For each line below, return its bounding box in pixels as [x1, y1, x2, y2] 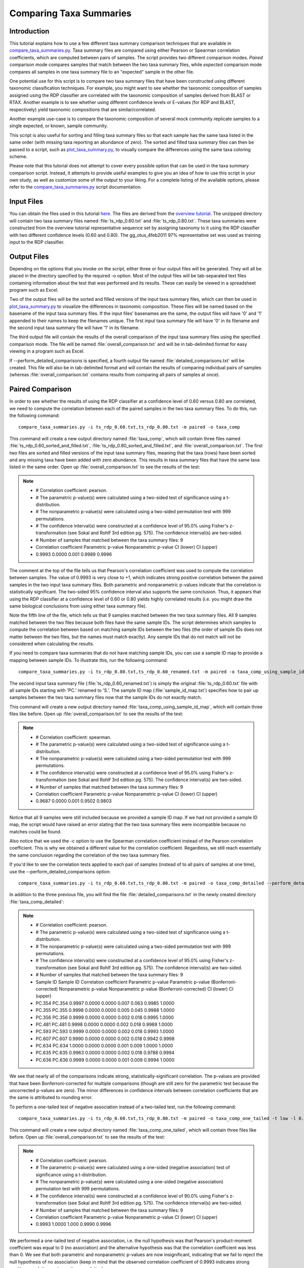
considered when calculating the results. [9, 641, 94, 647]
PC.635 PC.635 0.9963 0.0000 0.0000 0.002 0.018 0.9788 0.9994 [35, 1050, 175, 1056]
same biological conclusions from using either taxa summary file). [9, 603, 147, 609]
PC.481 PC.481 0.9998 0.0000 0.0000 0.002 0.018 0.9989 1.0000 [35, 1021, 173, 1027]
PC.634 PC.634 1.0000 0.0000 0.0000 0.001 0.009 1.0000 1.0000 [35, 1043, 173, 1049]
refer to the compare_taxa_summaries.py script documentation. [9, 184, 142, 190]
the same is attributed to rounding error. [9, 1095, 93, 1101]
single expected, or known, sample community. [9, 123, 108, 129]
